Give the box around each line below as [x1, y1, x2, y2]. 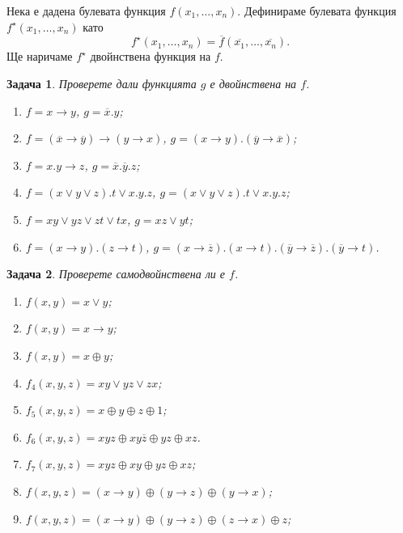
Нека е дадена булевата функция [6, 2, 166, 19]
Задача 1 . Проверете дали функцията [6, 75, 197, 91]
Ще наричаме [6, 48, 73, 65]
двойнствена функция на [90, 48, 211, 65]
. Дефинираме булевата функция [237, 2, 397, 19]
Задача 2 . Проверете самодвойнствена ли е [6, 265, 225, 282]
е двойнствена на [210, 75, 297, 91]
